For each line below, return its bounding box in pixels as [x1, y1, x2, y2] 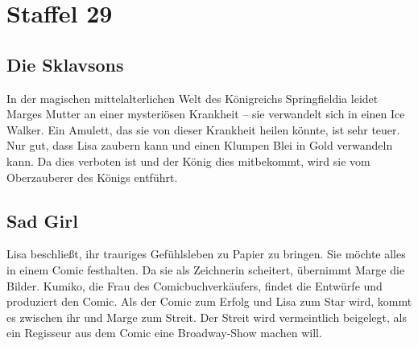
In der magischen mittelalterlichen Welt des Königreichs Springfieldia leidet [6, 89, 379, 106]
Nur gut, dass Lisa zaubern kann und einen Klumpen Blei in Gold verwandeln [6, 137, 393, 154]
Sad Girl [6, 208, 78, 233]
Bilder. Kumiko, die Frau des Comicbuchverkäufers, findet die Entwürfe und [6, 277, 383, 294]
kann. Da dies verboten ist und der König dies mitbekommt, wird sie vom [6, 152, 370, 169]
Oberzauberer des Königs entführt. [6, 168, 178, 185]
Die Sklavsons [6, 51, 124, 76]
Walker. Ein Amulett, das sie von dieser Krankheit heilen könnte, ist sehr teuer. [6, 121, 400, 138]
